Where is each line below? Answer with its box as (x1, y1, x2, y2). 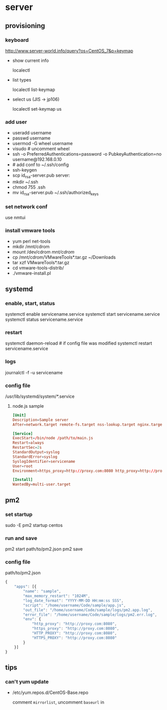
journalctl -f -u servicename (5, 369, 63, 375)
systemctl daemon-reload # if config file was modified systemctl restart (5, 340, 153, 346)
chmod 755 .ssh (12, 184, 46, 190)
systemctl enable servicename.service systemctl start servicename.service (5, 311, 161, 317)
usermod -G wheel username (12, 141, 73, 147)
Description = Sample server (12, 417, 69, 422)
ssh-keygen (12, 167, 37, 173)
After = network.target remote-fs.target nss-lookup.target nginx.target (12, 422, 165, 427)
